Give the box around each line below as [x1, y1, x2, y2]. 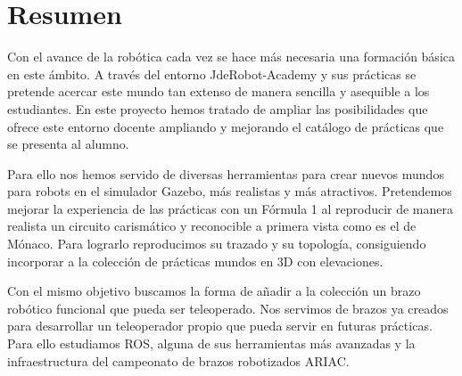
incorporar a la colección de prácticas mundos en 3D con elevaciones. [7, 251, 384, 270]
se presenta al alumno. [7, 135, 129, 153]
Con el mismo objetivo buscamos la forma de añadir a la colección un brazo [7, 282, 421, 300]
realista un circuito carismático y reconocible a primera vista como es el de [7, 217, 417, 235]
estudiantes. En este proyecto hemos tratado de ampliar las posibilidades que [7, 99, 428, 118]
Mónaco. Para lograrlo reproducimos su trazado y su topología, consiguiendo [7, 234, 426, 253]
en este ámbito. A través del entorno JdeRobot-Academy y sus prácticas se [7, 64, 417, 83]
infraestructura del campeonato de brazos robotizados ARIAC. [7, 351, 350, 370]
